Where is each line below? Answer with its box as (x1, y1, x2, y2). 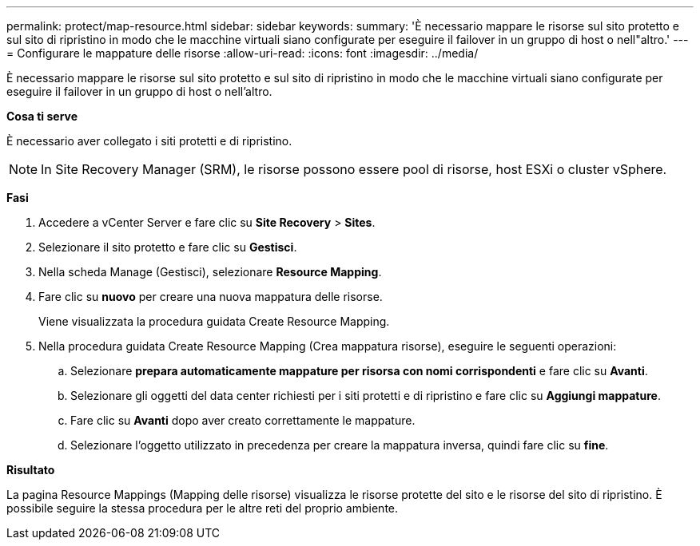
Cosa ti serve (6, 109, 78, 123)
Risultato (6, 463, 55, 477)
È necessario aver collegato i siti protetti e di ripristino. (6, 134, 292, 148)
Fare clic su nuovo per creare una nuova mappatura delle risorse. (38, 290, 383, 303)
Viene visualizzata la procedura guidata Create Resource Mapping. (38, 315, 390, 328)
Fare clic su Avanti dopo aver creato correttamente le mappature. (70, 413, 416, 427)
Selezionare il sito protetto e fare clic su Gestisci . (38, 240, 297, 254)
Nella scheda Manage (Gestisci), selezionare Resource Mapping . (38, 265, 382, 279)
